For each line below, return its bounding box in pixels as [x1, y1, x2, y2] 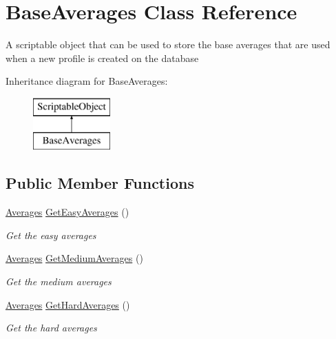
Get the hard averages [6, 320, 97, 335]
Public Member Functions [6, 172, 194, 194]
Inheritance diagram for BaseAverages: [6, 74, 168, 88]
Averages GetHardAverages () [6, 297, 130, 311]
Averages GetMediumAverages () [6, 251, 143, 265]
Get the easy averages [6, 227, 96, 242]
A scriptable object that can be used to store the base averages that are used [6, 37, 330, 52]
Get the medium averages [6, 274, 112, 289]
